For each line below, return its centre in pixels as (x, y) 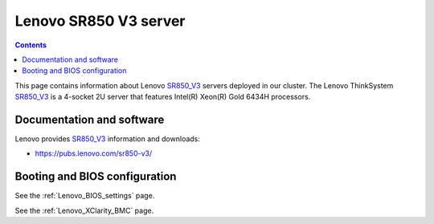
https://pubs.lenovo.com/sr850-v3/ (94, 153)
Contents (31, 45)
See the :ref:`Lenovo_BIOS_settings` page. (85, 196)
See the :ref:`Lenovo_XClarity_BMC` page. (84, 210)
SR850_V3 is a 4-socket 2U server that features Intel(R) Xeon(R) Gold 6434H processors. (163, 97)
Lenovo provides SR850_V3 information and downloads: (108, 139)
